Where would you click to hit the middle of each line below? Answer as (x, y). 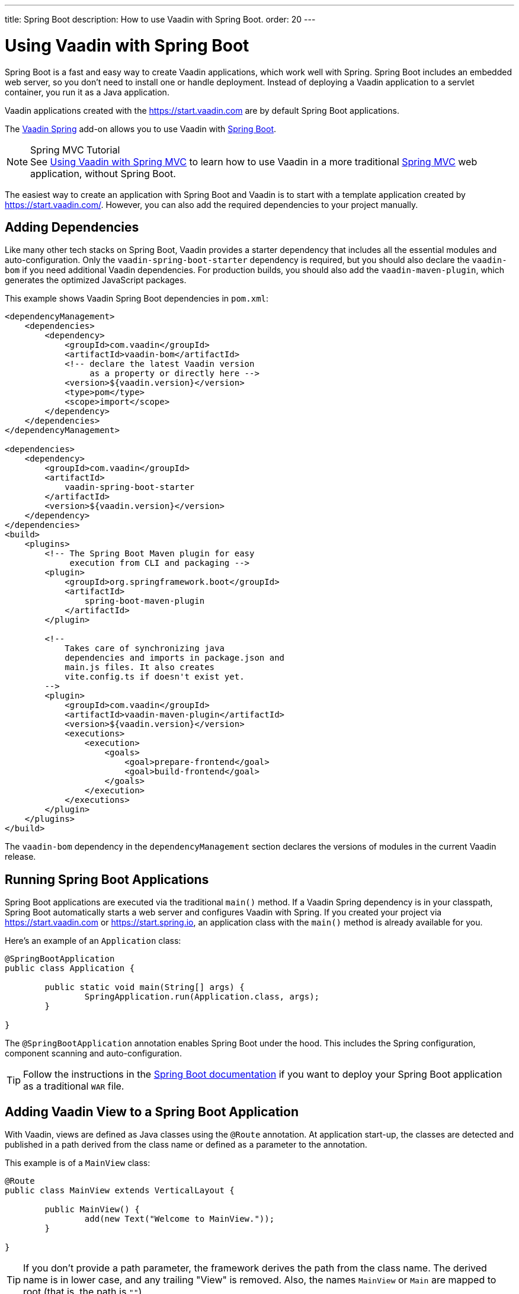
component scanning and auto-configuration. (93, 1053)
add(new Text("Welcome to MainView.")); (180, 1219)
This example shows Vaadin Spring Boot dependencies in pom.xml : (137, 299)
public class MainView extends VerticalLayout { (120, 1191)
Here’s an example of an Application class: (93, 941)
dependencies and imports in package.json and (175, 658)
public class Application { (70, 968)
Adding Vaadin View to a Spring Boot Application (152, 1112)
